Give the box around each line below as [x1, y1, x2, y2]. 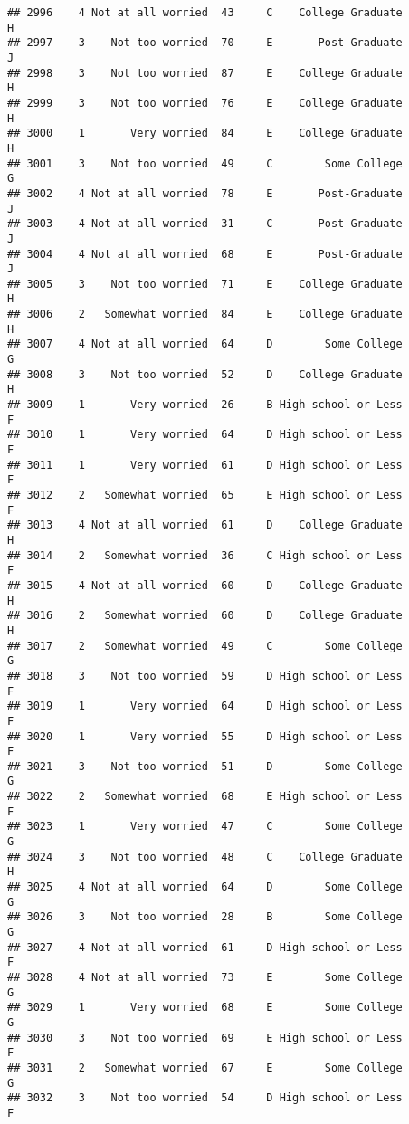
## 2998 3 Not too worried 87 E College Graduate [7, 66, 403, 80]
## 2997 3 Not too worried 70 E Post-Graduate [7, 36, 403, 50]
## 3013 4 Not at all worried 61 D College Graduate [7, 519, 403, 532]
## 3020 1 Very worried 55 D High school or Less [7, 729, 403, 743]
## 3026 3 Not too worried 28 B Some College [7, 910, 403, 924]
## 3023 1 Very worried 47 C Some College [7, 820, 403, 833]
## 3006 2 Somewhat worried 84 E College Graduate [7, 308, 403, 321]
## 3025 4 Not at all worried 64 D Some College [7, 881, 403, 894]
